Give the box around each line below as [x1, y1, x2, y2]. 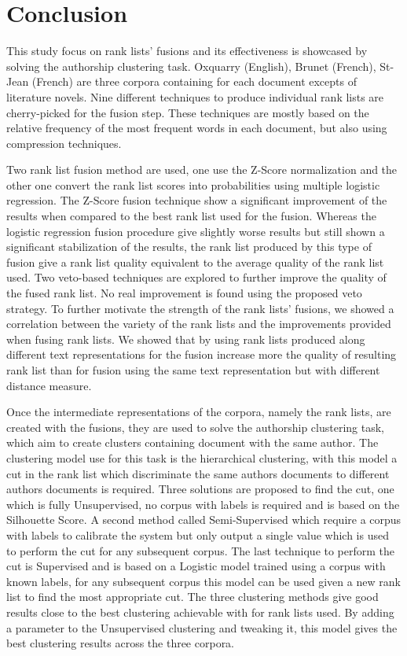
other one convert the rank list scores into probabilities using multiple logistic [6, 176, 380, 193]
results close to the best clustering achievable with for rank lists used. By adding [6, 603, 394, 620]
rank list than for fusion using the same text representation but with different [6, 362, 380, 378]
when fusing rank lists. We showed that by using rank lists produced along [6, 330, 365, 347]
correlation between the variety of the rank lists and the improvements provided [6, 315, 391, 332]
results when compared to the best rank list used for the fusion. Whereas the [6, 208, 376, 224]
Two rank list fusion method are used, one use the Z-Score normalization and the [6, 161, 398, 178]
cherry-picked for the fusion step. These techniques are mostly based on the [6, 104, 369, 120]
